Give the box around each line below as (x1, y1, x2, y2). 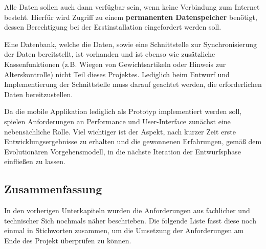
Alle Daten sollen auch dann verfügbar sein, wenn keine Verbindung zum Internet (4, 2, 260, 12)
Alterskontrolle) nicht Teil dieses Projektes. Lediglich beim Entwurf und (4, 69, 230, 79)
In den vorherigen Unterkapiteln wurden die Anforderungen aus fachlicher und (4, 205, 250, 216)
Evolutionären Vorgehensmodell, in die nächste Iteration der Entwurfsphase (4, 146, 241, 156)
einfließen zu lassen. (4, 156, 65, 167)
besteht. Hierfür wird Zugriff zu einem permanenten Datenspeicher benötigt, (4, 11, 257, 22)
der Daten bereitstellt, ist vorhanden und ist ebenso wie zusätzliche (4, 49, 215, 59)
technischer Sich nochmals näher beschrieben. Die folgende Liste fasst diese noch (4, 215, 256, 225)
